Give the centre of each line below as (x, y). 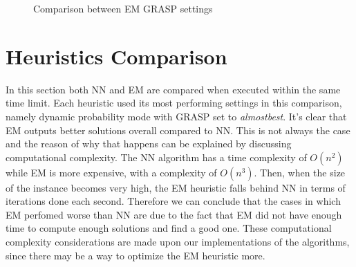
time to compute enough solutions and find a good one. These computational (169, 228)
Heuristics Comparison (116, 56)
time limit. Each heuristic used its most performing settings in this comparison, (174, 103)
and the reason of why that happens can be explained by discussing (149, 144)
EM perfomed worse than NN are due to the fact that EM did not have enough (174, 214)
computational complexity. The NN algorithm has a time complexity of (156, 157)
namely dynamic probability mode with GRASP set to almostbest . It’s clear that (176, 116)
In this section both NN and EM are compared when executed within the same (173, 89)
